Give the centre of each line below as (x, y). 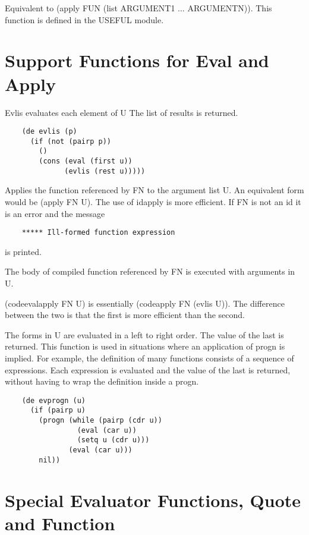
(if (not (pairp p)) (70, 141)
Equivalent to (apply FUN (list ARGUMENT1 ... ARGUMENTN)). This (138, 8)
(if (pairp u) (58, 410)
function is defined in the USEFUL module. (84, 19)
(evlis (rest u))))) (105, 171)
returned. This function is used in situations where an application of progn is (145, 346)
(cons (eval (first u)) (86, 161)
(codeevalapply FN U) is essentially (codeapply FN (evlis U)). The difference (145, 303)
